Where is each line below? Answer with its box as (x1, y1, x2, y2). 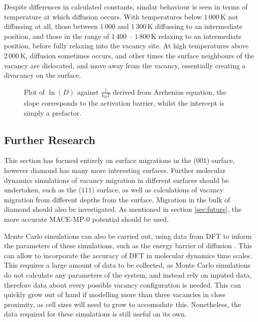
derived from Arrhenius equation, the (113, 86, 227, 97)
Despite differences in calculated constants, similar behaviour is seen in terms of (4, 1, 248, 11)
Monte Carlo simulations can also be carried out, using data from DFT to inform (4, 230, 252, 241)
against (77, 86, 99, 97)
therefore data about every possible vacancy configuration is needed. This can (4, 279, 241, 290)
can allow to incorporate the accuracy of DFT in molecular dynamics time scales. (4, 250, 253, 260)
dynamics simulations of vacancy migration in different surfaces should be (4, 174, 229, 185)
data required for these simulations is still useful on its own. (4, 309, 187, 319)
